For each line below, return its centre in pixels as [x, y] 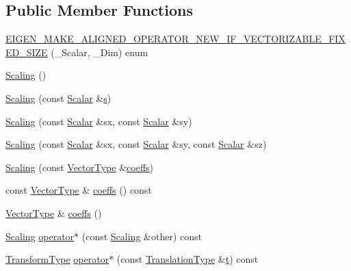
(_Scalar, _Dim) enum [100, 52]
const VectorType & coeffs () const [79, 190]
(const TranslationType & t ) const [187, 259]
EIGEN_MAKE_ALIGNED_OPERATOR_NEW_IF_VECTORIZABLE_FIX [175, 39]
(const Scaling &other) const [142, 236]
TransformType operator [57, 259]
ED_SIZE [27, 52]
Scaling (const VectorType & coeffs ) [80, 167]
